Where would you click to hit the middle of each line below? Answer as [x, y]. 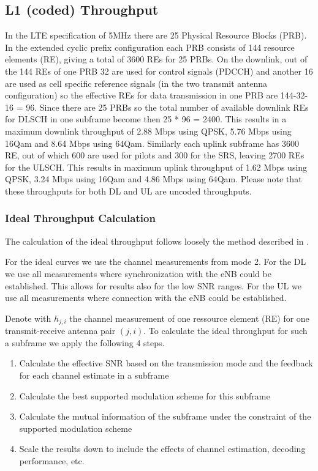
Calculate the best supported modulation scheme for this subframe [145, 395]
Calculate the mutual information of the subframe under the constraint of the [165, 416]
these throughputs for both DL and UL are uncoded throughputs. [128, 191]
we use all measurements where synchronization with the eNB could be [138, 273]
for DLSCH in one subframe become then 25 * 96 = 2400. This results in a [146, 119]
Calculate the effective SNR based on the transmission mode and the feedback [166, 363]
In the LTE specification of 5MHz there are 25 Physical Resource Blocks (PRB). [156, 35]
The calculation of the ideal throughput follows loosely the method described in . [157, 241]
